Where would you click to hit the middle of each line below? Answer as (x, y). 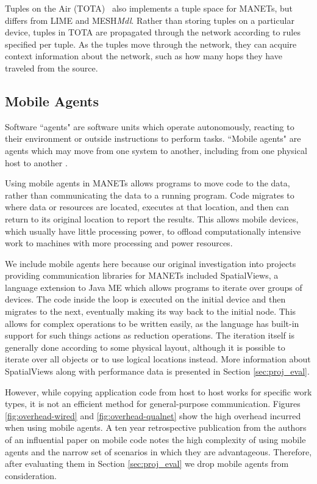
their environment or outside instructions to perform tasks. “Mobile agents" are (153, 138)
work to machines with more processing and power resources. (119, 243)
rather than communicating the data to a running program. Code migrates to (150, 195)
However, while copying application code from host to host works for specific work (158, 391)
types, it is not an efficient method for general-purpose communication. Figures (153, 404)
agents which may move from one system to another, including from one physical (156, 150)
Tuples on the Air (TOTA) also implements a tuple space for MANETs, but (149, 8)
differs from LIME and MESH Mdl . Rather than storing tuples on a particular (150, 20)
